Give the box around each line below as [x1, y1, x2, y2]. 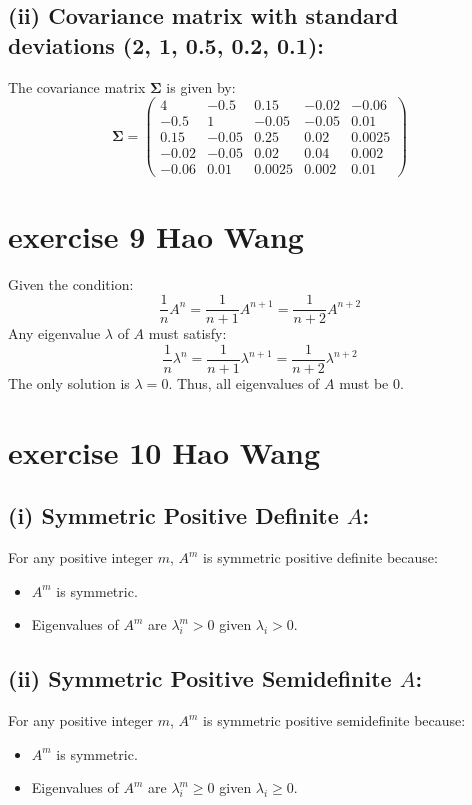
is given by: [166, 76, 236, 97]
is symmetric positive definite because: [203, 547, 438, 568]
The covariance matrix [8, 76, 146, 97]
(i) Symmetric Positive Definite [8, 500, 339, 531]
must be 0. [339, 372, 404, 393]
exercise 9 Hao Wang [8, 215, 304, 256]
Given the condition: [8, 273, 134, 294]
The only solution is [8, 372, 130, 393]
